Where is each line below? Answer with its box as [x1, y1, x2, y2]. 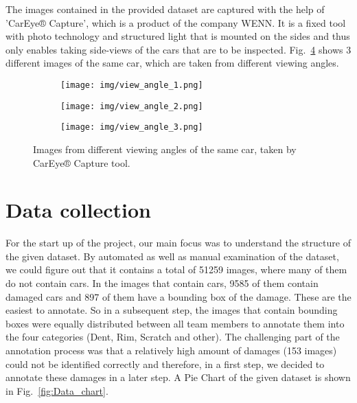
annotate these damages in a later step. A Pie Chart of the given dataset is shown [5, 370, 351, 384]
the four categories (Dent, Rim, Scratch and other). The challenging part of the [5, 330, 340, 344]
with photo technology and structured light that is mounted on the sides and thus [5, 29, 350, 43]
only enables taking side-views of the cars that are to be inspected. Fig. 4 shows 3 [5, 42, 352, 56]
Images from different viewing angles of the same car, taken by [33, 141, 297, 156]
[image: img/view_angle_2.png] [60, 101, 203, 111]
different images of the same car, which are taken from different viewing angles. [5, 56, 339, 70]
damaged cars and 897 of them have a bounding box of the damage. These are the [5, 289, 352, 303]
